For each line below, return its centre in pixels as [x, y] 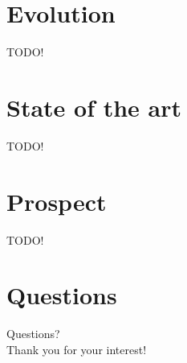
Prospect [57, 201]
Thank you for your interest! [77, 349]
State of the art [94, 107]
